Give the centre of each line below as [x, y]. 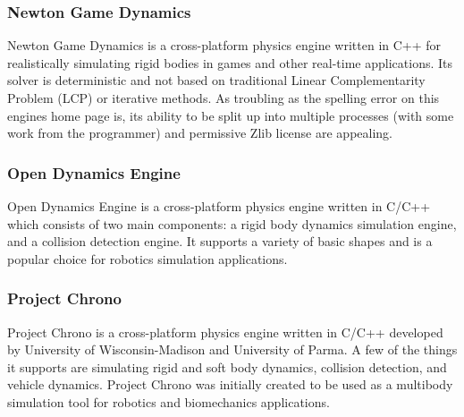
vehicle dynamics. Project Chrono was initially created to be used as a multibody [230, 384]
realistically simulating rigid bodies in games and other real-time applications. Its [230, 62]
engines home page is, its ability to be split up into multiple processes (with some [231, 115]
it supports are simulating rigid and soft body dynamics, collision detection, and [227, 366]
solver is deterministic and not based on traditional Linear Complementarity [216, 80]
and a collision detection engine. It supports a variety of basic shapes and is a [220, 241]
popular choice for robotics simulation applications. [148, 258]
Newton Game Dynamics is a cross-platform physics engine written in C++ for [224, 45]
